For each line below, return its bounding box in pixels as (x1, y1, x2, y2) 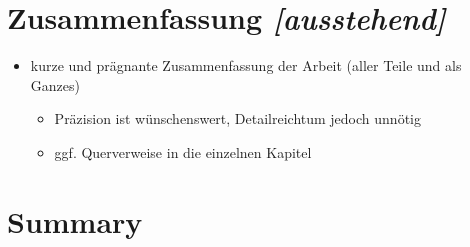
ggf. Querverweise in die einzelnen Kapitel (54, 141, 312, 162)
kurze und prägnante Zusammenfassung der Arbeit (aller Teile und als (30, 55, 462, 76)
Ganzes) (30, 74, 80, 95)
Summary (7, 200, 143, 241)
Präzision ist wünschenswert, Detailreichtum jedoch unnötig (54, 108, 421, 129)
